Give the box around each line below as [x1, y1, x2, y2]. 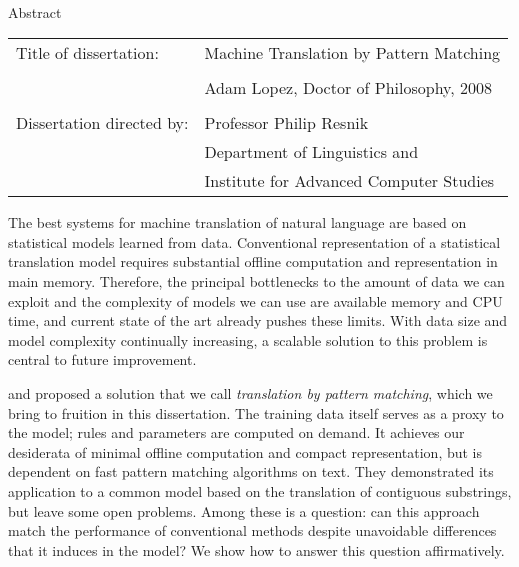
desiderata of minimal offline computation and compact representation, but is [8, 441, 483, 462]
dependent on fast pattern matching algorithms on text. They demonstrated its [8, 461, 494, 482]
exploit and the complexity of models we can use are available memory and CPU [8, 290, 503, 311]
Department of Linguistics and [204, 140, 419, 164]
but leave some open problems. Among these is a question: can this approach [8, 500, 480, 521]
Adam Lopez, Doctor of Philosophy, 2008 [204, 76, 492, 100]
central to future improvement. [8, 349, 197, 370]
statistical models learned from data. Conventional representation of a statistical [8, 231, 501, 252]
